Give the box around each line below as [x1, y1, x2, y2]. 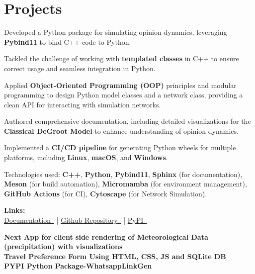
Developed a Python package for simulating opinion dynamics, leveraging [4, 27, 227, 37]
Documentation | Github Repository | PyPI [4, 215, 144, 225]
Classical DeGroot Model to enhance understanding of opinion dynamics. [4, 125, 239, 136]
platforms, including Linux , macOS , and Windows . [4, 152, 168, 163]
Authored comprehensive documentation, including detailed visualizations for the [4, 116, 251, 126]
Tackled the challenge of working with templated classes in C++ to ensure [4, 53, 239, 64]
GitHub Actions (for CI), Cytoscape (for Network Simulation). [4, 188, 207, 198]
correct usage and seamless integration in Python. [4, 63, 156, 73]
